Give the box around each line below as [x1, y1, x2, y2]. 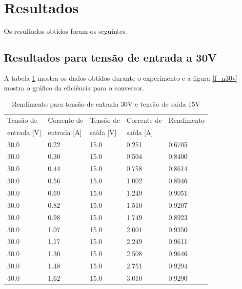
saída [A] [126, 127, 153, 137]
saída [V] [90, 127, 117, 137]
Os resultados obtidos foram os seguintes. [4, 26, 127, 36]
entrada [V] [7, 127, 41, 137]
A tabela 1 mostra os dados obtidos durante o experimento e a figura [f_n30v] [4, 72, 238, 83]
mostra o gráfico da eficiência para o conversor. [4, 82, 144, 92]
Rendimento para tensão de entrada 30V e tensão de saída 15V [11, 99, 201, 109]
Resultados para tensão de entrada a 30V [4, 50, 217, 65]
